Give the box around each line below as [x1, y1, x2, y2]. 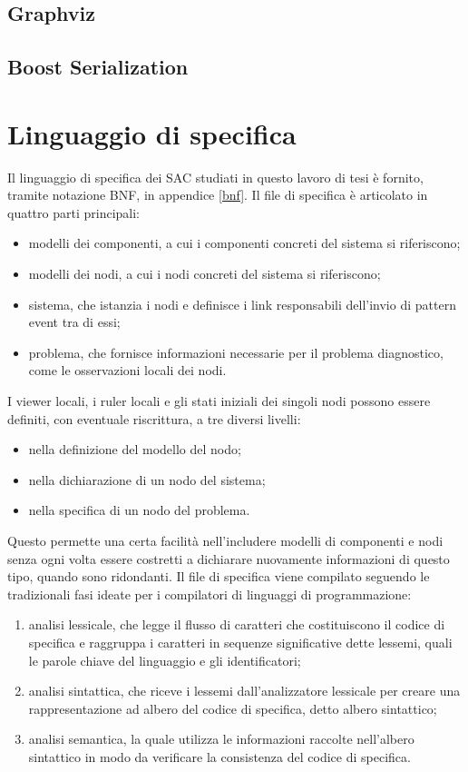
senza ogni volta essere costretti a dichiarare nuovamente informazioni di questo [7, 549, 450, 568]
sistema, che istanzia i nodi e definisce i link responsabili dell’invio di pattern [28, 294, 456, 313]
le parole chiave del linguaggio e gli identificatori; [28, 650, 301, 669]
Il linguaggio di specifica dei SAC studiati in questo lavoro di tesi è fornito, [7, 167, 424, 186]
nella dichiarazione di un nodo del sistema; [28, 470, 266, 489]
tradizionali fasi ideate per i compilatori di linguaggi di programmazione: [7, 584, 412, 603]
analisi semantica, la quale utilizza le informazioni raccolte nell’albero [28, 729, 414, 748]
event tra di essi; [28, 312, 121, 332]
